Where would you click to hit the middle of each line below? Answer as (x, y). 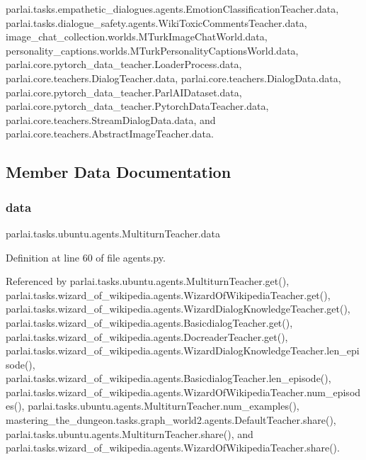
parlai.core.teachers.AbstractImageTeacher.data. (110, 134)
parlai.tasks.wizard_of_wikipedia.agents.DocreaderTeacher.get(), (147, 336)
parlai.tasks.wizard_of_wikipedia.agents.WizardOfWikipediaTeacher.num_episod (183, 392)
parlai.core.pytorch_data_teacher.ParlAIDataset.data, (124, 92)
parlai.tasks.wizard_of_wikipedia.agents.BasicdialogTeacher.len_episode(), (168, 378)
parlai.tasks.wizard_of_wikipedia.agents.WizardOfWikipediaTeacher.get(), (168, 294)
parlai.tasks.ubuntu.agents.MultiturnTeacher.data (113, 233)
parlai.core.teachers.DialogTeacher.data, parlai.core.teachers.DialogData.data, (173, 78)
